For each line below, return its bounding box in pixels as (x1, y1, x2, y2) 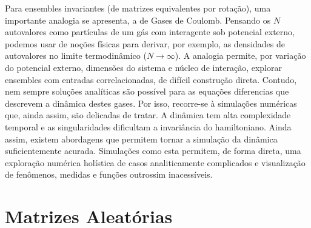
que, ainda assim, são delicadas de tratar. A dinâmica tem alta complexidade (5, 109, 291, 121)
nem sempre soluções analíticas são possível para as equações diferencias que (5, 85, 289, 98)
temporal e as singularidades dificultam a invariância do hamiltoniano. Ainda (5, 120, 292, 133)
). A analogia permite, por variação (175, 49, 306, 62)
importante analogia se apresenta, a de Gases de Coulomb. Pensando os (5, 13, 271, 26)
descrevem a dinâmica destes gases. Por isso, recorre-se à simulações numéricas (5, 96, 297, 109)
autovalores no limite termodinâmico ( (5, 49, 147, 62)
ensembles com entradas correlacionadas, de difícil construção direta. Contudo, (5, 73, 297, 85)
